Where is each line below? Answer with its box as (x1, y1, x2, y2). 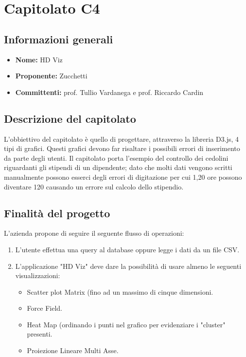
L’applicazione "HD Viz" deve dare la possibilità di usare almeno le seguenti (15, 261, 242, 271)
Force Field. (27, 303, 62, 313)
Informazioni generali (4, 31, 113, 46)
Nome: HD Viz (15, 54, 63, 64)
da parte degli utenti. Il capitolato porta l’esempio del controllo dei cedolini (4, 152, 228, 163)
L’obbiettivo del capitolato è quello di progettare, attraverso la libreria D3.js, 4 (4, 133, 239, 144)
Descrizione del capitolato (4, 111, 136, 126)
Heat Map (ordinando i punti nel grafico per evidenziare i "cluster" (27, 319, 226, 329)
